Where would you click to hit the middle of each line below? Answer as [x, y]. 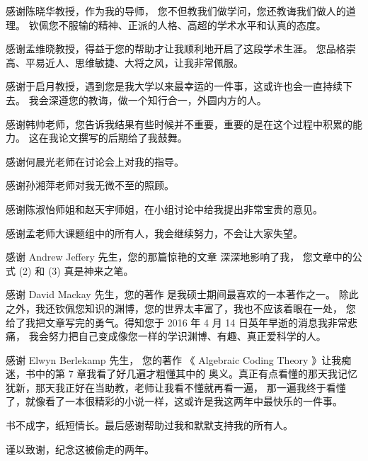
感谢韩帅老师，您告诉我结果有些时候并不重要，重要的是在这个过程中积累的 [179, 124]
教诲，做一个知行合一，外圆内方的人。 [177, 99]
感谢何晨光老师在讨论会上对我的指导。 [95, 161]
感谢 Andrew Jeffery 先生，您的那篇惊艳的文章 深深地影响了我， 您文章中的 [179, 257]
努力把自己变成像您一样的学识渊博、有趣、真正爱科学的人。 [187, 336]
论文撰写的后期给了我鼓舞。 [123, 138]
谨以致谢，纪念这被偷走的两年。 [80, 449]
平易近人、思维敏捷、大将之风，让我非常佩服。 [134, 62]
